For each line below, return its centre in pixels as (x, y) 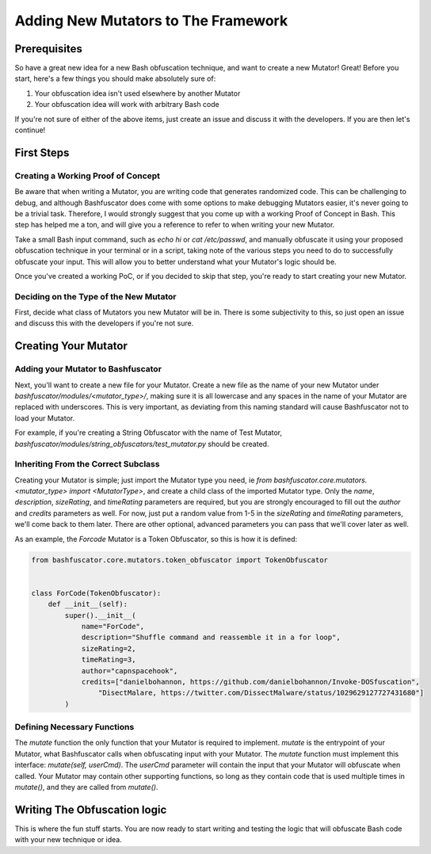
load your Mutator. (45, 418)
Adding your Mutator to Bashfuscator (88, 369)
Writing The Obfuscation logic (91, 809)
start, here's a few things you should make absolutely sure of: (115, 78)
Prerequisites (48, 49)
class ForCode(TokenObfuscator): (96, 593)
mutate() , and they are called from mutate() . (86, 787)
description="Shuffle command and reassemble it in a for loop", (211, 637)
